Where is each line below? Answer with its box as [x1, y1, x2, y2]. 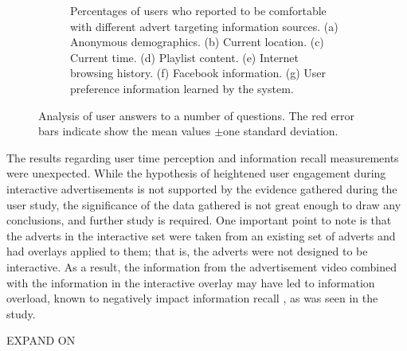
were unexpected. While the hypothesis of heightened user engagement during [6, 165, 386, 181]
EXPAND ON [6, 332, 76, 349]
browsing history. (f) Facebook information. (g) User [70, 64, 327, 81]
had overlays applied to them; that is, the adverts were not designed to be [6, 243, 368, 259]
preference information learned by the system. [70, 80, 294, 96]
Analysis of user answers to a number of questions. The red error [38, 107, 355, 123]
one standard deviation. [223, 123, 339, 139]
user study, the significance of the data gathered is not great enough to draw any [6, 196, 401, 213]
